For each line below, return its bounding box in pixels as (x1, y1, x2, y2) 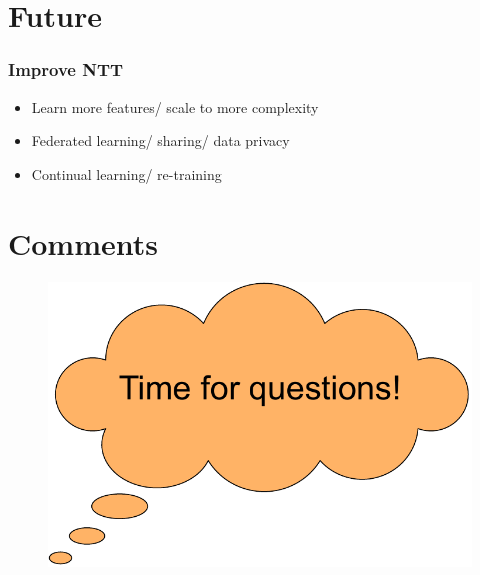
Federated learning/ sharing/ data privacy (31, 130, 290, 151)
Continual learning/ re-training (31, 163, 222, 184)
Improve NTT (8, 57, 124, 82)
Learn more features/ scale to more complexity (31, 96, 319, 117)
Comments (8, 222, 158, 263)
